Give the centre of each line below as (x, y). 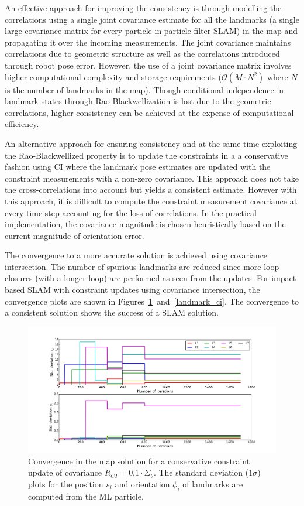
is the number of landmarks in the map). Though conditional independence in (144, 89)
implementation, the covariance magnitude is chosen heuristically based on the (145, 224)
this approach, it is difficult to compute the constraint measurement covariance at (151, 201)
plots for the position (66, 483)
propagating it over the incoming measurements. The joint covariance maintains (148, 42)
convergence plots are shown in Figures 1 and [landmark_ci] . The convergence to (152, 301)
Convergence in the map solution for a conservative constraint (139, 461)
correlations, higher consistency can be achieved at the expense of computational (149, 112)
